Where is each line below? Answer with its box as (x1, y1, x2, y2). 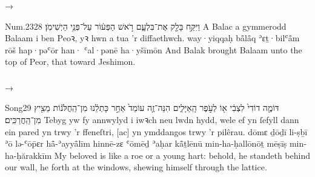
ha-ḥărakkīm (5, 149, 52, 161)
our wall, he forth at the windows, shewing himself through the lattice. (5, 161, 267, 173)
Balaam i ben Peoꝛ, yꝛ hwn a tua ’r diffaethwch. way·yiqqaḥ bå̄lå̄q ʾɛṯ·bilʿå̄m (5, 32, 300, 44)
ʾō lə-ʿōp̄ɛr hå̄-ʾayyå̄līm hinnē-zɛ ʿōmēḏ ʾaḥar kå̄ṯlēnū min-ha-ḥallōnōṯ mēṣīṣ (5, 137, 287, 150)
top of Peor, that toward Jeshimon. (5, 55, 136, 68)
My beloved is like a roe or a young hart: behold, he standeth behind (54, 149, 310, 161)
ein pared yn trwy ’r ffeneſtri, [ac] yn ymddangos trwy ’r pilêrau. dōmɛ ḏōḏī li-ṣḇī (5, 125, 308, 138)
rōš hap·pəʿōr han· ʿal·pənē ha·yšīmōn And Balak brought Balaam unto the (5, 43, 302, 56)
